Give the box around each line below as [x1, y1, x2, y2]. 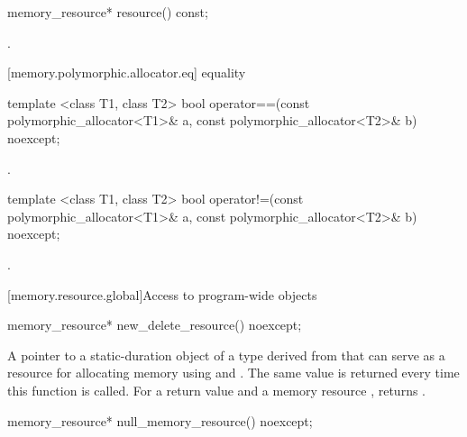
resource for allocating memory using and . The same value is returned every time [7, 363, 460, 382]
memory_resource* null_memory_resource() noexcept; [7, 411, 313, 430]
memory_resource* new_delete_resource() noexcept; [7, 315, 302, 334]
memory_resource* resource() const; [7, 3, 208, 21]
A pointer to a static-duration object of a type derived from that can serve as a [7, 345, 445, 364]
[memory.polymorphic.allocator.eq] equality [7, 63, 246, 82]
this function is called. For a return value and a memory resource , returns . [7, 380, 426, 399]
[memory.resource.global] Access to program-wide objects [7, 285, 317, 304]
